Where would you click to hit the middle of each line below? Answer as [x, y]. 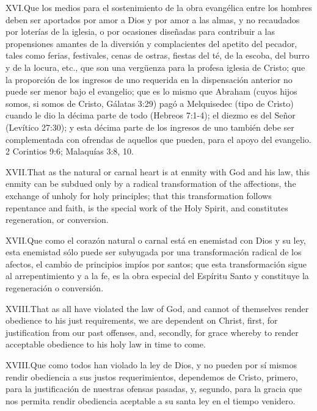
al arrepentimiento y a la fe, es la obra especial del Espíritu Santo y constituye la [157, 276]
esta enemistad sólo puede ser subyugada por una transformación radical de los [154, 252]
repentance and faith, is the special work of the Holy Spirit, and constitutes [147, 207]
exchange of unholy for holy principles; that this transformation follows [139, 195]
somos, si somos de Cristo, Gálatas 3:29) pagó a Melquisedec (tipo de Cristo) [150, 103]
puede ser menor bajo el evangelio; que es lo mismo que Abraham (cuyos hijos [151, 91]
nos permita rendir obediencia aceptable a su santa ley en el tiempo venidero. [151, 400]
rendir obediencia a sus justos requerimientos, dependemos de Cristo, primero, [152, 376]
